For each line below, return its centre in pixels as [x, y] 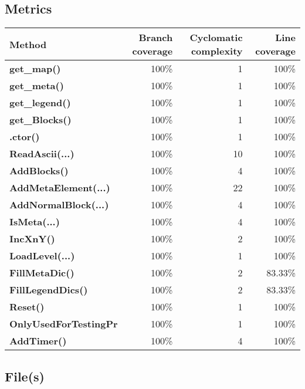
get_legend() [40, 103]
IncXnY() [32, 239]
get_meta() [37, 86]
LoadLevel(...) [42, 256]
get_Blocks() [40, 120]
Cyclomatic [216, 38]
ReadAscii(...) [42, 154]
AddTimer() [38, 341]
